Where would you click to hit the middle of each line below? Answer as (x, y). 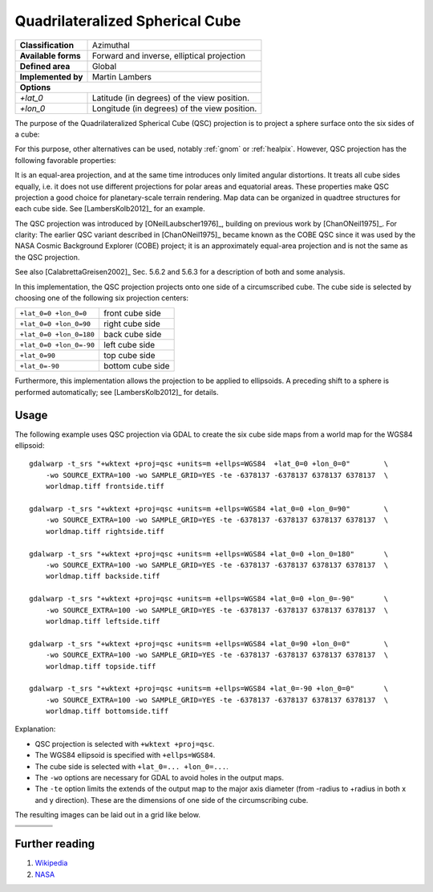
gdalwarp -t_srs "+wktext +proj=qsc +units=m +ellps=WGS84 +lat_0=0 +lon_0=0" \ (209, 464)
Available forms (51, 55)
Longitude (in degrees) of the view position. (174, 108)
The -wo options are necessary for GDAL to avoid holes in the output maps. (160, 778)
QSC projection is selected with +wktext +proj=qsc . (125, 743)
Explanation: (35, 729)
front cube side (132, 313)
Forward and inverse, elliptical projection (169, 55)
